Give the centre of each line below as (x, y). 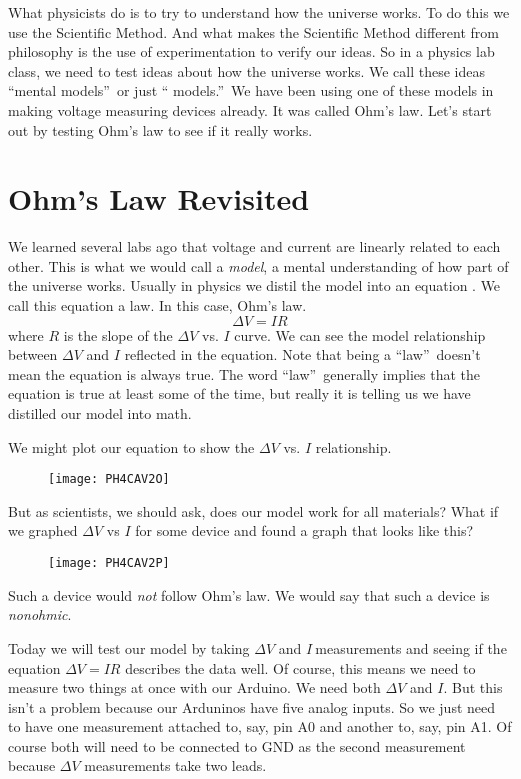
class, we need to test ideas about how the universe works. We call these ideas (246, 70)
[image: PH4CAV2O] (109, 479)
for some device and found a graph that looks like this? (304, 530)
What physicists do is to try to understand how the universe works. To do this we (259, 12)
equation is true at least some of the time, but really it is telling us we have (239, 393)
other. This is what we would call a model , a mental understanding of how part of (258, 265)
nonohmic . (40, 614)
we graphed (43, 530)
